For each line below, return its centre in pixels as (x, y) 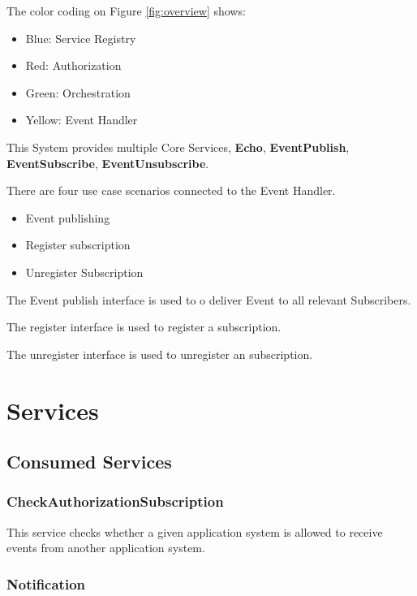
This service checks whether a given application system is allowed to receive (195, 531)
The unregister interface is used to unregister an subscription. (160, 354)
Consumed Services (89, 462)
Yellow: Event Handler (82, 120)
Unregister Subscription (84, 272)
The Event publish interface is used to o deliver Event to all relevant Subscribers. (209, 299)
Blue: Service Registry (81, 38)
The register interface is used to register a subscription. (144, 327)
